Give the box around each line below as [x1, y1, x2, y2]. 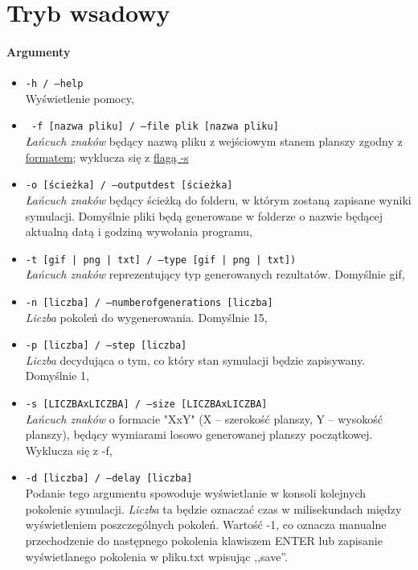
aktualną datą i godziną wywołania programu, [25, 223, 252, 240]
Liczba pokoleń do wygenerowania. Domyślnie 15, [25, 308, 268, 325]
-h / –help [25, 78, 84, 90]
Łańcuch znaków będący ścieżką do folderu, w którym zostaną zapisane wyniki [25, 191, 412, 208]
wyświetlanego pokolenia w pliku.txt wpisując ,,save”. [25, 547, 288, 564]
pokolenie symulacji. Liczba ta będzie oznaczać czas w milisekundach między [25, 500, 402, 517]
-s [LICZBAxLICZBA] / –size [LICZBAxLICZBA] [25, 399, 268, 411]
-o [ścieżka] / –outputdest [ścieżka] [25, 180, 233, 192]
